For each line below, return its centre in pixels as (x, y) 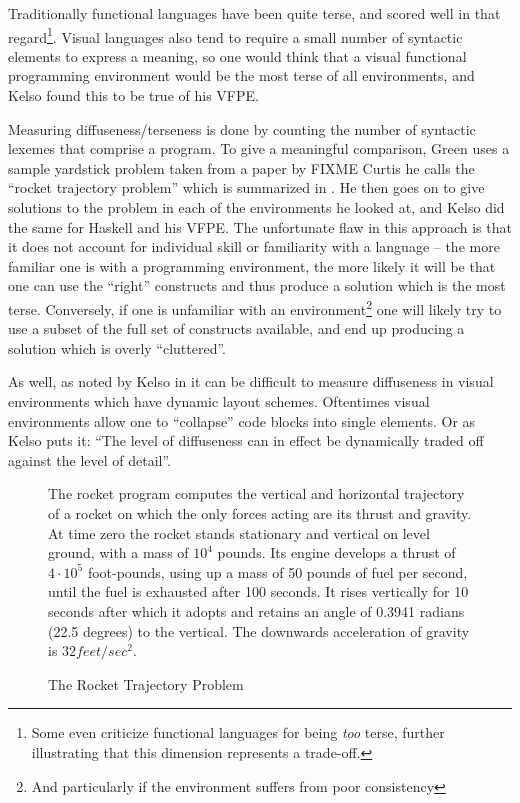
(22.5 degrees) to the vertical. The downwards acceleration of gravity (259, 630)
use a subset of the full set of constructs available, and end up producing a (236, 328)
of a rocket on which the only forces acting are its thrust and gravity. (260, 512)
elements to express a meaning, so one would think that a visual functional (237, 55)
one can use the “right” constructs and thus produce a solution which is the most (257, 285)
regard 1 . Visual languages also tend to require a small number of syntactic (235, 35)
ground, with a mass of (118, 552)
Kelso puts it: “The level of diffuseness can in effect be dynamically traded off (246, 440)
